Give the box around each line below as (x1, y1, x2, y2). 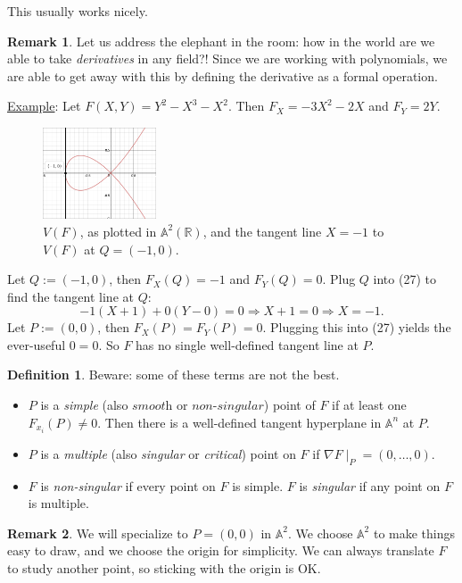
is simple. (232, 476, 284, 495)
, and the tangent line (202, 221, 322, 240)
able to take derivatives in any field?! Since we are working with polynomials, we (7, 49, 448, 68)
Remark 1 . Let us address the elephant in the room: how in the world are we (7, 31, 435, 50)
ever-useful (7, 335, 66, 354)
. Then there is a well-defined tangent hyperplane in (97, 412, 382, 431)
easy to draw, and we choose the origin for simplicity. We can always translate (7, 541, 434, 560)
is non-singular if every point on (40, 476, 216, 495)
